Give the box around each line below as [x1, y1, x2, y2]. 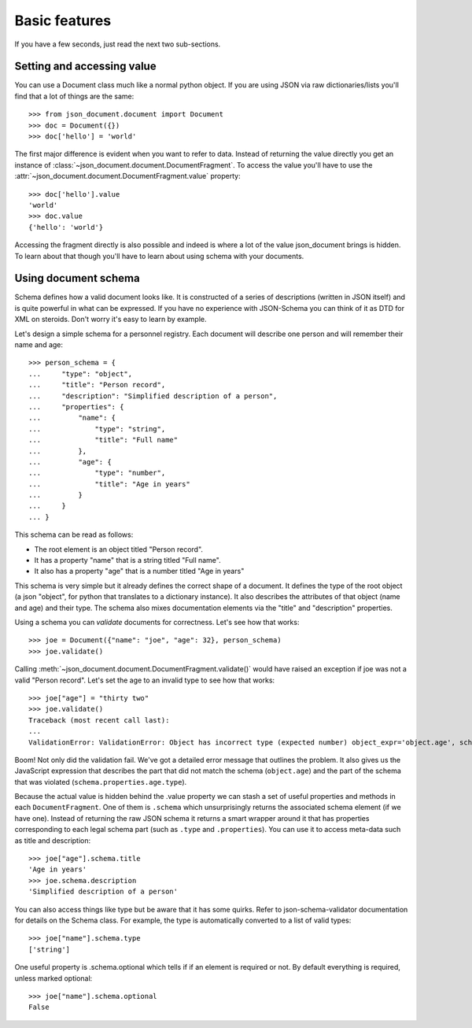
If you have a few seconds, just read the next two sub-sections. [14, 39, 221, 49]
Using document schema [14, 272, 141, 285]
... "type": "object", [28, 369, 133, 378]
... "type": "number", [28, 468, 166, 478]
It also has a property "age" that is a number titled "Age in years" [34, 567, 245, 576]
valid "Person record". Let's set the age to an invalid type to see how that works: [14, 675, 275, 685]
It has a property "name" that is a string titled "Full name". [34, 556, 221, 565]
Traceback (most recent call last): [28, 716, 170, 724]
